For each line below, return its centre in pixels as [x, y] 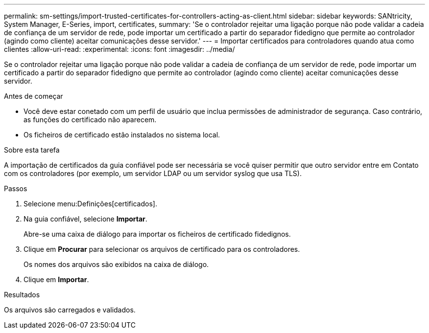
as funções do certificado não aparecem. [90, 120]
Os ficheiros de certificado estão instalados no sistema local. [122, 135]
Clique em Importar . [56, 279]
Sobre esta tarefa [32, 150]
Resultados [22, 295]
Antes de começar [34, 96]
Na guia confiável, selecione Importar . [85, 219]
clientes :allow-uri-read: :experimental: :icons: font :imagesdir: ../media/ [119, 49]
